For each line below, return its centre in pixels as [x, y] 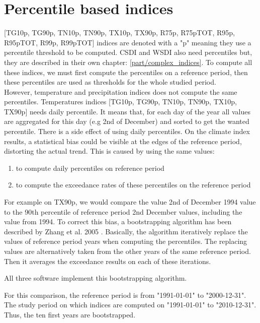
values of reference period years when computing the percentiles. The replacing [126, 241]
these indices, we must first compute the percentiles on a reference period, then [126, 72]
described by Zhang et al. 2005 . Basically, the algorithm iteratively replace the [126, 231]
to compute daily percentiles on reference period [90, 168]
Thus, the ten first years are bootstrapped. [70, 314]
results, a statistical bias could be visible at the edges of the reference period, [123, 141]
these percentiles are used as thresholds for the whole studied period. [110, 82]
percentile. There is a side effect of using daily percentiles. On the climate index [127, 131]
